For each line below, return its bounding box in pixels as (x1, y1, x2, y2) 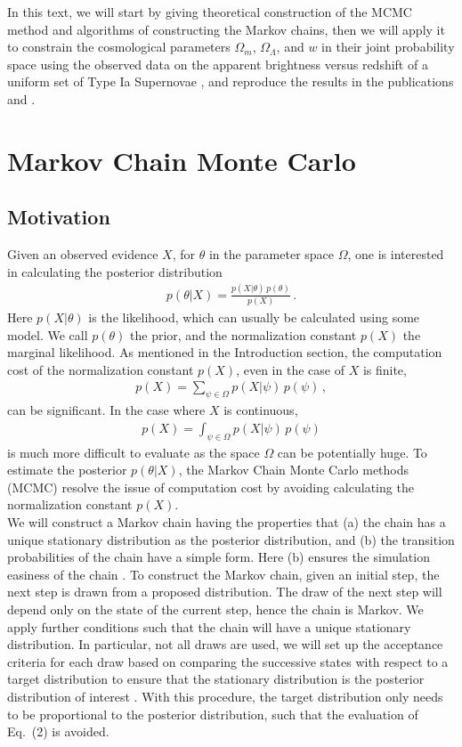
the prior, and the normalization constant (130, 325, 357, 344)
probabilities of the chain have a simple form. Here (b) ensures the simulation (7, 548, 430, 566)
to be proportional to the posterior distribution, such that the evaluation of (7, 704, 418, 723)
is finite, (362, 360, 407, 378)
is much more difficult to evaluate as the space (7, 443, 260, 461)
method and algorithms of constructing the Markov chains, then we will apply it (7, 20, 445, 38)
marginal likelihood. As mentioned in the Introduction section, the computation (7, 343, 442, 361)
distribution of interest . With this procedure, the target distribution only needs (7, 686, 443, 705)
